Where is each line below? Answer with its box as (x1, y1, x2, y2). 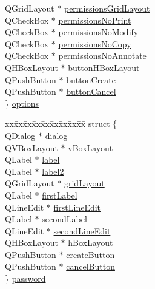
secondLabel (42, 212, 87, 225)
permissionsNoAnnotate (58, 49, 147, 62)
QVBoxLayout (5, 141, 58, 154)
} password (5, 272, 46, 285)
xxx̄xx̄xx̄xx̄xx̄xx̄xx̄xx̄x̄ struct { (5, 117, 117, 130)
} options (5, 97, 39, 109)
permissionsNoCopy (58, 37, 131, 50)
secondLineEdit (53, 224, 111, 237)
